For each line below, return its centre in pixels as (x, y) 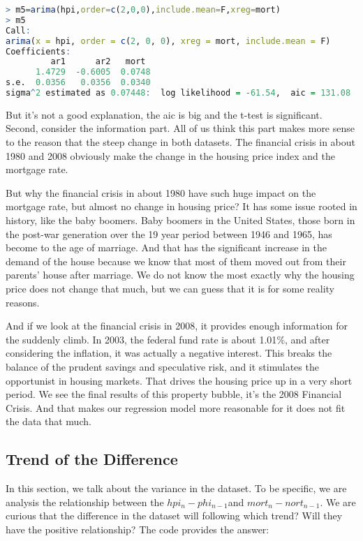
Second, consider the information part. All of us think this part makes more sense (180, 128)
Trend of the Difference (92, 459)
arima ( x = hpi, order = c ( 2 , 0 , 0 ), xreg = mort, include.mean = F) (168, 41)
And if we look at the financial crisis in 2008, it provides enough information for (177, 326)
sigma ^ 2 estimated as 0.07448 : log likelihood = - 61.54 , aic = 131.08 (178, 93)
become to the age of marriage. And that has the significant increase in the (166, 247)
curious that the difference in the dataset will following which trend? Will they (174, 516)
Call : (18, 30)
